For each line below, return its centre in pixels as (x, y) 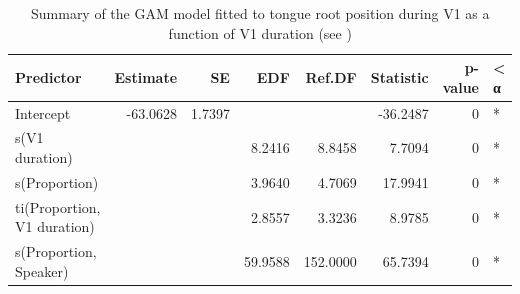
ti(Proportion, (58, 206)
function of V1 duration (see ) (260, 32)
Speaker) (42, 270)
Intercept (43, 112)
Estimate (146, 76)
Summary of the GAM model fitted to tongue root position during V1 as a (260, 13)
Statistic (399, 76)
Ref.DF (331, 76)
